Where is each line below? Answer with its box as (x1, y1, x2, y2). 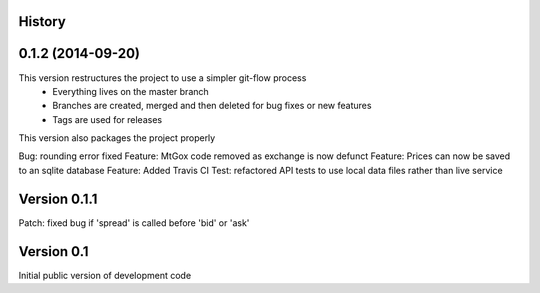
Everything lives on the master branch (52, 85, 209, 97)
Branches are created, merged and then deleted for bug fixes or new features (52, 100, 372, 112)
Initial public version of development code (18, 269, 192, 281)
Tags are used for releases (52, 113, 163, 125)
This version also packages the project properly (18, 132, 216, 144)
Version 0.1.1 (18, 190, 98, 207)
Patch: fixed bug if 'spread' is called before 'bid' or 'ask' (18, 216, 250, 229)
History (18, 13, 67, 30)
